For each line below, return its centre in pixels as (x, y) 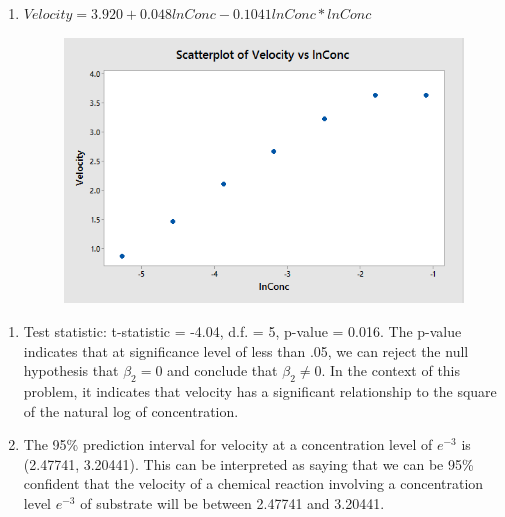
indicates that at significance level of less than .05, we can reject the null (246, 350)
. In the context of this (391, 370)
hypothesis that (71, 370)
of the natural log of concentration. (131, 410)
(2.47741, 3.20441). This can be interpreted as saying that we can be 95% (248, 463)
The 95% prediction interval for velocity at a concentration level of (228, 444)
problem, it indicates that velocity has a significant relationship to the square (260, 391)
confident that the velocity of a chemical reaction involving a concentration (253, 483)
